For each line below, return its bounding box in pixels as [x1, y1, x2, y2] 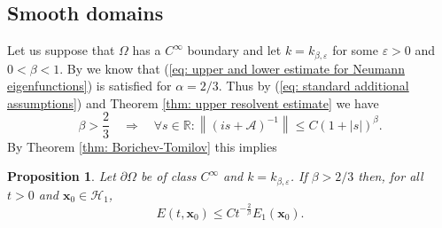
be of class [141, 167, 197, 185]
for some [332, 41, 378, 59]
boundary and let [187, 41, 282, 59]
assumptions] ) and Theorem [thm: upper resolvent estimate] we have [7, 93, 379, 112]
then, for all [358, 167, 423, 185]
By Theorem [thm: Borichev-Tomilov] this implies [7, 137, 277, 155]
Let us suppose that [7, 41, 115, 59]
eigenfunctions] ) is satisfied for [7, 76, 172, 95]
